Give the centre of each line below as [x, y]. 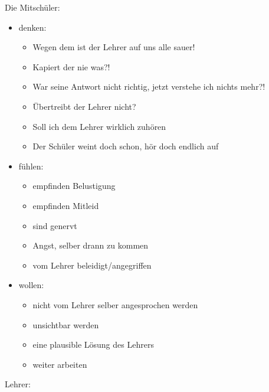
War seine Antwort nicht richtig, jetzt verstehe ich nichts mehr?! [149, 86]
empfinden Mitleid [66, 205]
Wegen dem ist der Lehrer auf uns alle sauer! [114, 47]
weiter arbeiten [60, 364]
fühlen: [31, 166]
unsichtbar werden [66, 324]
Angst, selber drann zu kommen [91, 245]
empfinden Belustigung [74, 186]
